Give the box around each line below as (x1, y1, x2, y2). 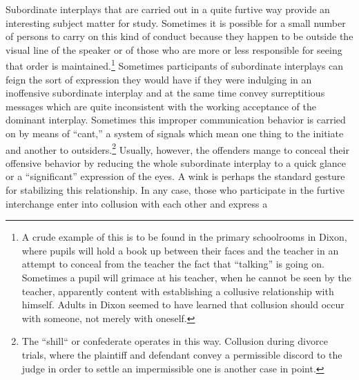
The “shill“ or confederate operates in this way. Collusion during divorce (21, 334, 328, 348)
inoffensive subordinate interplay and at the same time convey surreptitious (6, 86, 325, 100)
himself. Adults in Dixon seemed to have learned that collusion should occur (21, 297, 345, 312)
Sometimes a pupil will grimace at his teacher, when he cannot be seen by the (21, 270, 351, 284)
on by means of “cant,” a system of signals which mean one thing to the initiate (6, 126, 344, 140)
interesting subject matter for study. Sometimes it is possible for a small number (6, 15, 346, 30)
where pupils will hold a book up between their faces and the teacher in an (21, 243, 339, 257)
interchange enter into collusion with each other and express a (6, 196, 268, 210)
